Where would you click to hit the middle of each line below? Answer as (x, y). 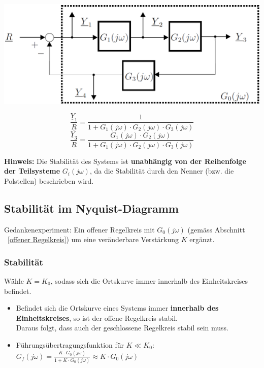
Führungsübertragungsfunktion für (70, 344)
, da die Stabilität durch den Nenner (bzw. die (162, 171)
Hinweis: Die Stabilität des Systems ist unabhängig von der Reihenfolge (125, 161)
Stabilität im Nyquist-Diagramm (91, 208)
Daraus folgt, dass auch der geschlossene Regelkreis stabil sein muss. (122, 328)
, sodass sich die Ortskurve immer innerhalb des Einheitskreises (149, 280)
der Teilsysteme (32, 171)
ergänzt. (202, 239)
